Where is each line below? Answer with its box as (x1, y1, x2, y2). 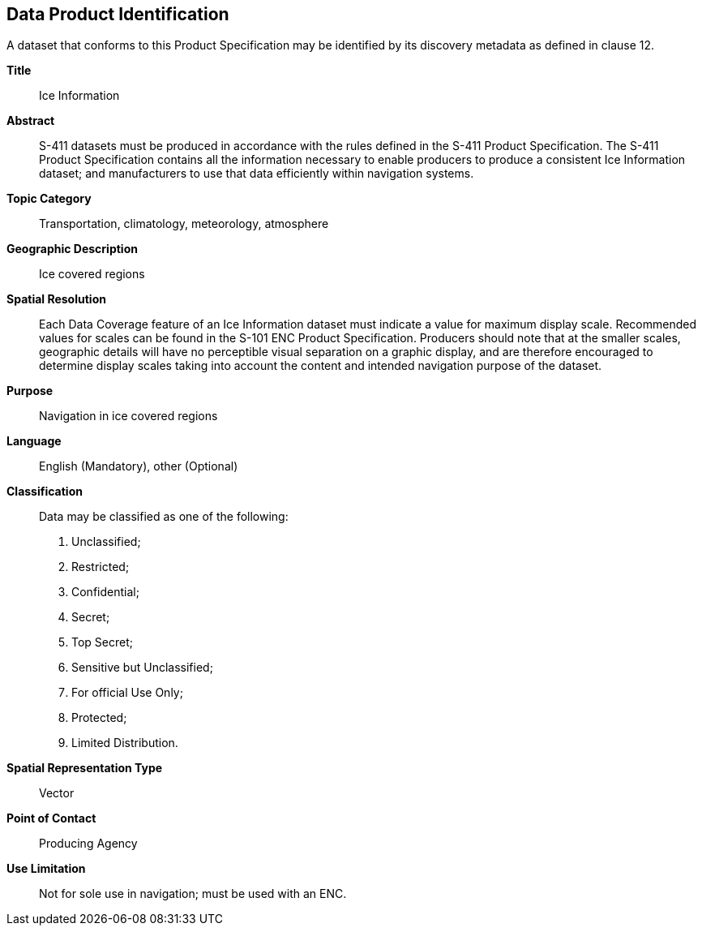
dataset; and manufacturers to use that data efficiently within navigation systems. (39, 166, 474, 181)
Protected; (71, 711, 127, 725)
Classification (6, 484, 83, 499)
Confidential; (71, 585, 139, 599)
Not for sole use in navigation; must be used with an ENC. (39, 887, 347, 901)
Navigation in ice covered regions (39, 409, 218, 423)
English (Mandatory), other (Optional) (39, 459, 238, 474)
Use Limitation (6, 861, 86, 876)
